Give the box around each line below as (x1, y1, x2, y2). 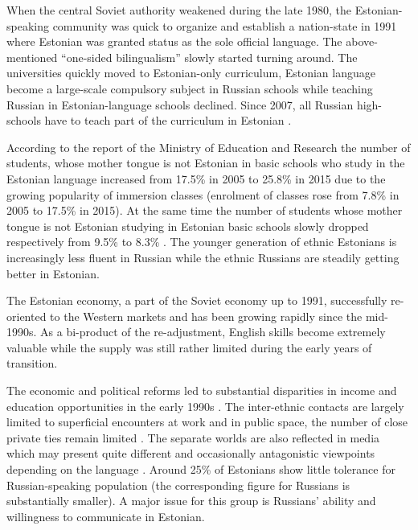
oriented (6, 307, 47, 324)
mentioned (6, 48, 58, 65)
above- (346, 33, 378, 50)
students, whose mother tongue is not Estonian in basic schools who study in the (6, 154, 405, 171)
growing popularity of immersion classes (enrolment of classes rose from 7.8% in (6, 186, 400, 203)
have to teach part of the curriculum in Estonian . (44, 112, 292, 129)
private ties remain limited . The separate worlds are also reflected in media (6, 429, 380, 446)
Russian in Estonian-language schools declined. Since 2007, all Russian (6, 96, 354, 113)
